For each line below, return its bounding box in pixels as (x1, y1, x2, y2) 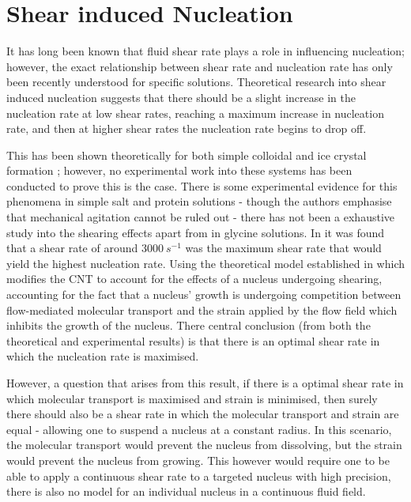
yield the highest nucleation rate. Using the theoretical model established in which (6, 255, 405, 271)
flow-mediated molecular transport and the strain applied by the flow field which (6, 301, 398, 318)
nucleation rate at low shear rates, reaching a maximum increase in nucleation (6, 104, 384, 121)
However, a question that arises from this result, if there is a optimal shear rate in (6, 375, 404, 391)
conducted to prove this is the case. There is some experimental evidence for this (6, 177, 398, 194)
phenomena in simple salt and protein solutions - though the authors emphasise (6, 193, 392, 209)
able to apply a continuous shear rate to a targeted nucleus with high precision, (6, 467, 391, 484)
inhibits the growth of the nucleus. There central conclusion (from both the (6, 317, 371, 334)
